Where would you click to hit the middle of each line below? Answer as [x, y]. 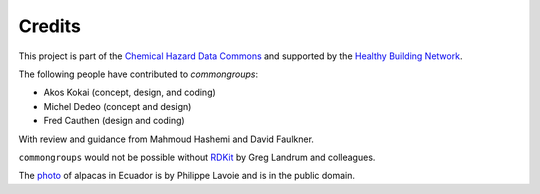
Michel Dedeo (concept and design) [117, 106]
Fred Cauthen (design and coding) [114, 121]
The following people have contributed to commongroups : [138, 74]
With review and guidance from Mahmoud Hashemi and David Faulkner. [166, 139]
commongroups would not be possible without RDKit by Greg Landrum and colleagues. [197, 157]
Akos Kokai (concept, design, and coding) [130, 92]
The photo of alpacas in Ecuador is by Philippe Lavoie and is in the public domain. [186, 176]
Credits [50, 26]
